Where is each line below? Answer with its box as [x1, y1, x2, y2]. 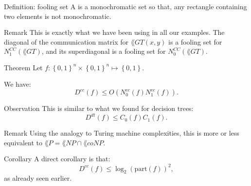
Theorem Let [4, 62, 43, 72]
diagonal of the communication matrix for [4, 36, 128, 46]
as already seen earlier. [4, 173, 72, 183]
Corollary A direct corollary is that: [4, 154, 110, 164]
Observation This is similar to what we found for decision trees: [4, 103, 194, 113]
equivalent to [4, 137, 42, 147]
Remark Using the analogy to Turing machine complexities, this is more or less [4, 128, 239, 138]
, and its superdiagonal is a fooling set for [41, 46, 166, 56]
